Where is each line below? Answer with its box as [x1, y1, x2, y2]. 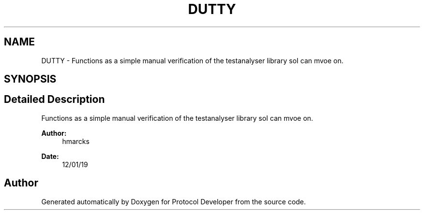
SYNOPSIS [4, 73, 57, 86]
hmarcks [62, 137, 90, 145]
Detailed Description [4, 93, 105, 106]
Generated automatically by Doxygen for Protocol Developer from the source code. [41, 197, 306, 206]
